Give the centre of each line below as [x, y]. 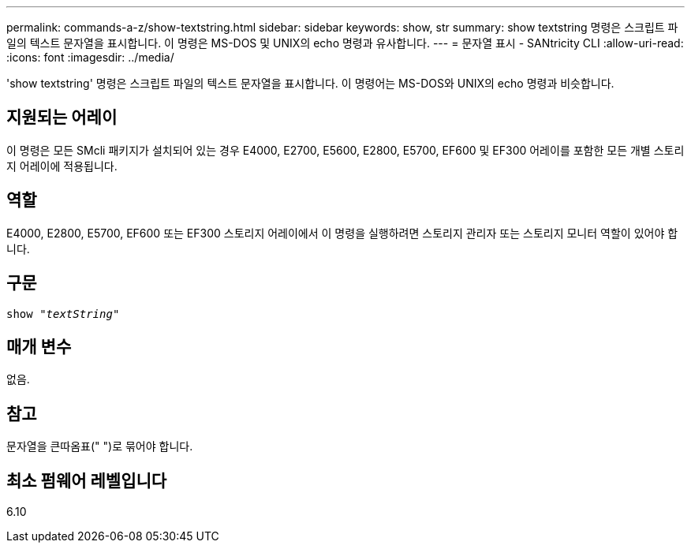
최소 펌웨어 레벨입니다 [87, 480]
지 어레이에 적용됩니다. [62, 166]
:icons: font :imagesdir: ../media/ [90, 57]
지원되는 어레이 [62, 118]
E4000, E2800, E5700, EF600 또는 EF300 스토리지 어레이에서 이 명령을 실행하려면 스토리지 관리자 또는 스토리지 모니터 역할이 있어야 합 [342, 233]
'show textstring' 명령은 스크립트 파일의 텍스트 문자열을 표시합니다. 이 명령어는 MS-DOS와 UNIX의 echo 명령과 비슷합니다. [310, 83]
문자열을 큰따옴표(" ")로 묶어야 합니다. [100, 446]
